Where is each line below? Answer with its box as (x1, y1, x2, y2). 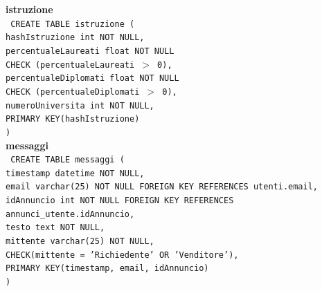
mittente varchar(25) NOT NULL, (6, 236, 154, 247)
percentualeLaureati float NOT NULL (6, 46, 175, 56)
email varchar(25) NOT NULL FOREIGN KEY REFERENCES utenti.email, (6, 182, 319, 192)
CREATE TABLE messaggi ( (10, 155, 125, 165)
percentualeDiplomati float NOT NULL (6, 73, 179, 84)
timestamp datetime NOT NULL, (6, 168, 145, 178)
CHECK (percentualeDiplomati (6, 86, 140, 97)
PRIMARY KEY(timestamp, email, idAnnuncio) (6, 263, 209, 274)
